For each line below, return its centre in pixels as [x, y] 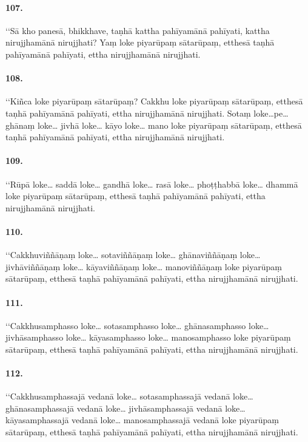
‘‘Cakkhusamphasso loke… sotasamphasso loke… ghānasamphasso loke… [137, 325]
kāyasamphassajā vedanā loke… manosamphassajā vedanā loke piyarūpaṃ [142, 420]
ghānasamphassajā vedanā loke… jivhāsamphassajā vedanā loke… [126, 408]
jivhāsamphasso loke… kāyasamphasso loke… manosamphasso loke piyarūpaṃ [148, 337]
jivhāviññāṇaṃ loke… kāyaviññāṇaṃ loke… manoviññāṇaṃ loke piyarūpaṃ [144, 266]
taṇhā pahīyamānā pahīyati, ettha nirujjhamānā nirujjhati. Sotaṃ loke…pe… [147, 113]
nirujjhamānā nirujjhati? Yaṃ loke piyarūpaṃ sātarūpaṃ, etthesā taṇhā [140, 42]
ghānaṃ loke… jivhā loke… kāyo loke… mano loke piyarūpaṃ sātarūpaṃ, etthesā [154, 125]
